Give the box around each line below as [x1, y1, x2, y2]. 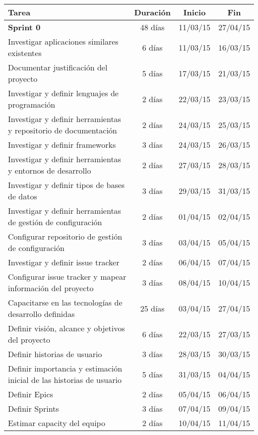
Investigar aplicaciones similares [8, 36, 119, 47]
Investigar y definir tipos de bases [8, 179, 125, 190]
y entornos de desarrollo [8, 165, 91, 176]
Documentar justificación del [8, 62, 108, 73]
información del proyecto [8, 282, 94, 294]
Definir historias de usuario [8, 348, 102, 360]
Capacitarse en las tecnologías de [8, 297, 123, 308]
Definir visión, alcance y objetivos [8, 322, 125, 334]
